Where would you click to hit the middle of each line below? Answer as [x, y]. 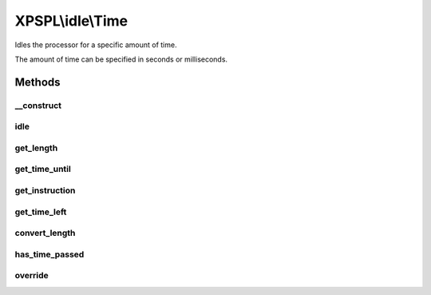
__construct [38, 106]
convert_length [45, 233]
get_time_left [41, 212]
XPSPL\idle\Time [71, 21]
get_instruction [45, 190]
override [32, 276]
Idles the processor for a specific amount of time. [96, 45]
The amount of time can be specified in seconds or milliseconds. [121, 59]
